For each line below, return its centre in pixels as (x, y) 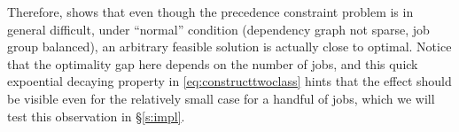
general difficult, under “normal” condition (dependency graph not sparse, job (218, 29)
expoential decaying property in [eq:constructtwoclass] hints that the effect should (229, 81)
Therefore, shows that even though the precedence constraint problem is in (210, 12)
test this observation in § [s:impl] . (96, 116)
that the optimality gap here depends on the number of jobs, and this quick (213, 63)
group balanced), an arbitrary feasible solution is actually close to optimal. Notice (229, 47)
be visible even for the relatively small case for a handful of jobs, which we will (221, 98)
